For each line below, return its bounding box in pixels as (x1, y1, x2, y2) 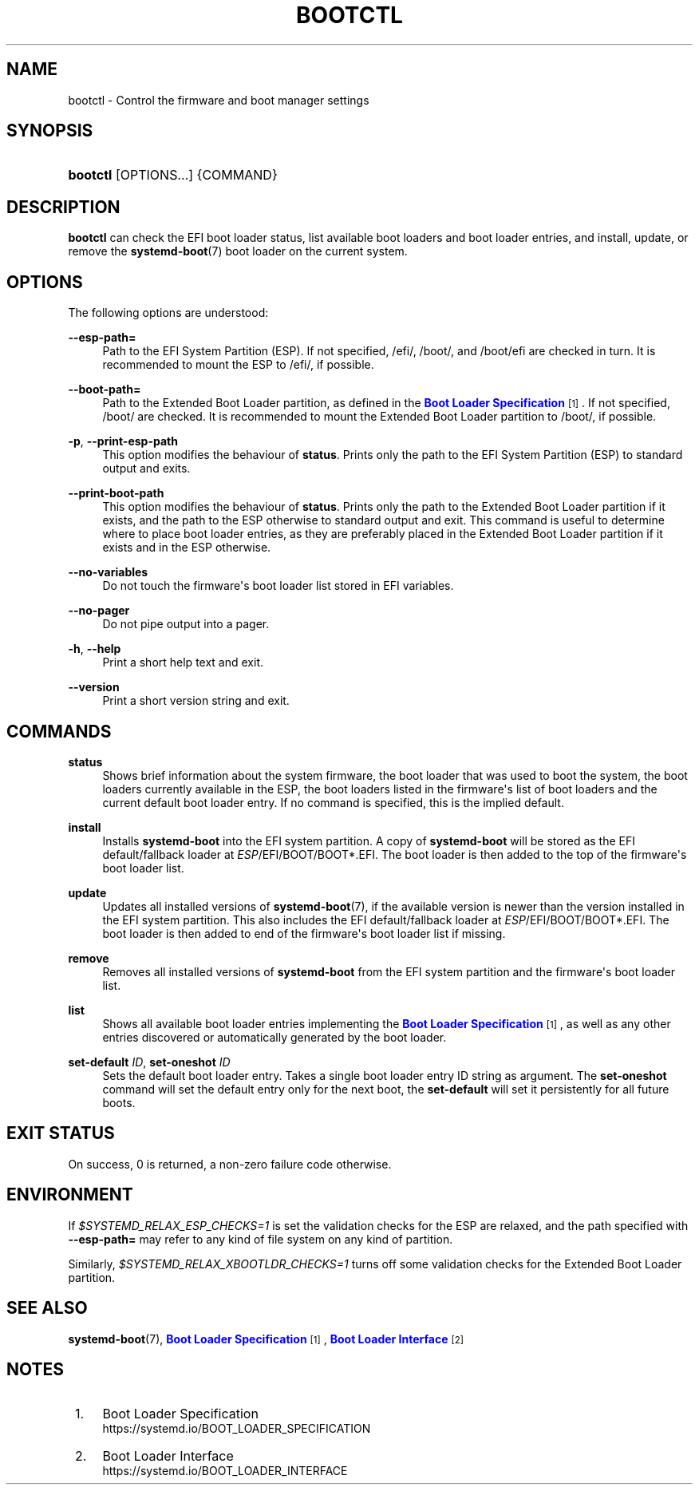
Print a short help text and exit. (102, 655, 263, 670)
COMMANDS (6, 721, 112, 742)
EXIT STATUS (6, 1123, 115, 1144)
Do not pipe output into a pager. (102, 617, 270, 631)
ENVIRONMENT (6, 1184, 133, 1205)
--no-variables (68, 565, 148, 579)
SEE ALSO (6, 1298, 88, 1319)
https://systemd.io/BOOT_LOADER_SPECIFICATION (102, 1422, 371, 1436)
